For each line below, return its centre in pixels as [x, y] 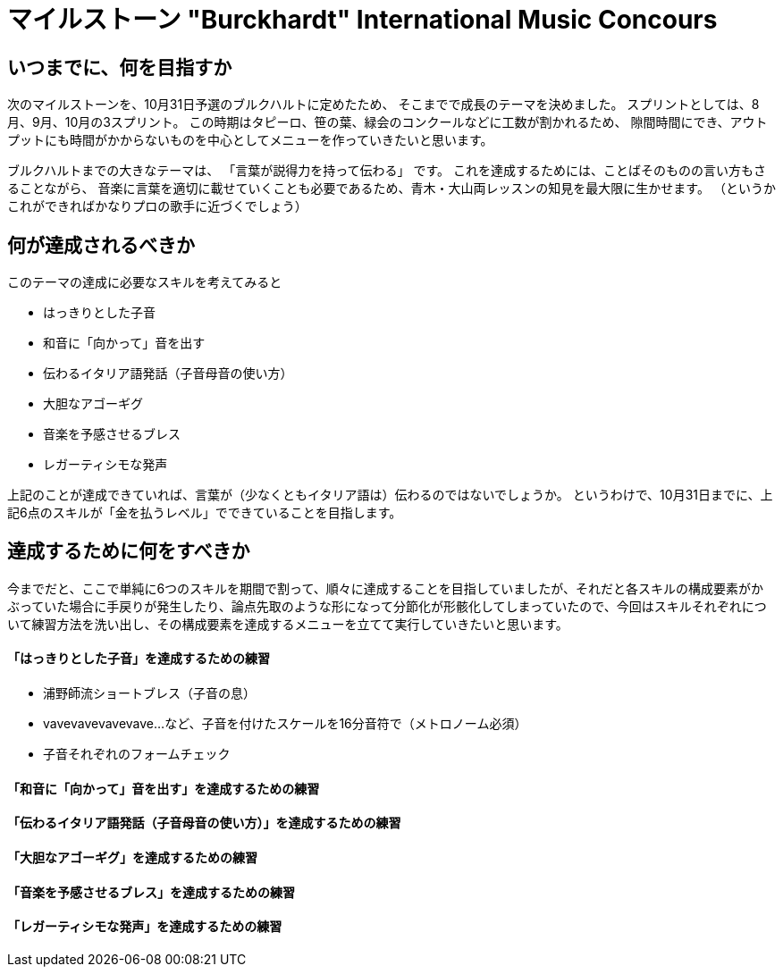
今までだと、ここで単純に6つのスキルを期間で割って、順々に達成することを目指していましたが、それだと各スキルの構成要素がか [386, 588]
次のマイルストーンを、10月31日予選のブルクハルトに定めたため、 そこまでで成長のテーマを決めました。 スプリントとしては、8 [383, 105]
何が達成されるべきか [101, 245]
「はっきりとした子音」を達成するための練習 [139, 659]
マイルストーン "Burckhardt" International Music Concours [362, 20]
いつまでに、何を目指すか [120, 67]
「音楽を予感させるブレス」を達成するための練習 [151, 892]
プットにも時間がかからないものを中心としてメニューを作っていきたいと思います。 [250, 140]
